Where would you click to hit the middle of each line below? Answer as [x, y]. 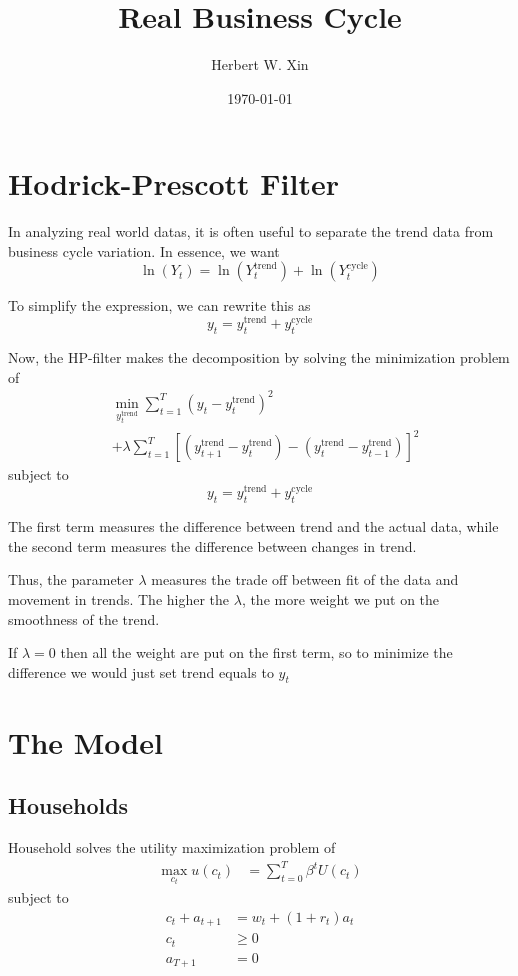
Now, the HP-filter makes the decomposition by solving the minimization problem [259, 357]
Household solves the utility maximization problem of [172, 847]
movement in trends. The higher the [119, 598]
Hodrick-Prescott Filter [174, 183]
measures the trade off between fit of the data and [305, 579]
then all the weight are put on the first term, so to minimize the [256, 652]
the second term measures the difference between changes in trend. [212, 545]
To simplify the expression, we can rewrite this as [159, 305]
